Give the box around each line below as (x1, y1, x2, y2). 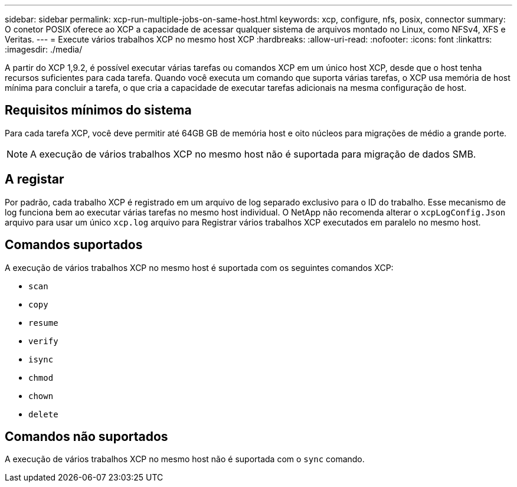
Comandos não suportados (5, 429, 168, 444)
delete (28, 409, 58, 419)
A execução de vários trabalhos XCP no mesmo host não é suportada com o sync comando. (5, 454, 365, 465)
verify (28, 336, 58, 346)
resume (28, 318, 58, 328)
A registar (5, 172, 64, 187)
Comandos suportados (5, 237, 143, 253)
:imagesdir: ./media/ (5, 44, 83, 54)
